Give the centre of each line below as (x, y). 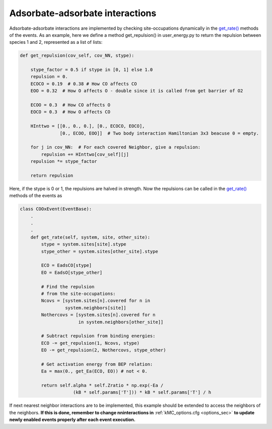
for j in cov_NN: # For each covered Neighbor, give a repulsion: (116, 147)
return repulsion (52, 175)
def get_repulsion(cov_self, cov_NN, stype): (77, 56)
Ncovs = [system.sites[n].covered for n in (96, 301)
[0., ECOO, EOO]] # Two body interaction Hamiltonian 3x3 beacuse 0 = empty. (159, 133)
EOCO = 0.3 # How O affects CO (71, 112)
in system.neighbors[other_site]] (121, 322)
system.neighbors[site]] (95, 308)
